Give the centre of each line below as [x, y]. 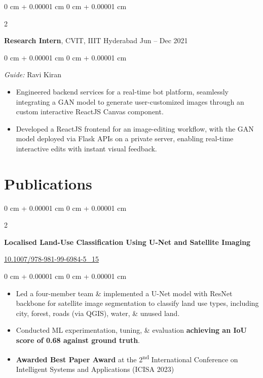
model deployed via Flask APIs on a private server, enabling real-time [125, 138]
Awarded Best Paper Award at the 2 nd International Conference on [127, 358]
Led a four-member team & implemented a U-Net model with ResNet [124, 293]
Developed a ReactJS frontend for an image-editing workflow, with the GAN [135, 128]
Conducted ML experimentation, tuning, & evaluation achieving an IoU [131, 330]
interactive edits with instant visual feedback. [86, 148]
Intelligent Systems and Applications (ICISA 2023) [95, 369]
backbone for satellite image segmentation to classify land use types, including [137, 303]
